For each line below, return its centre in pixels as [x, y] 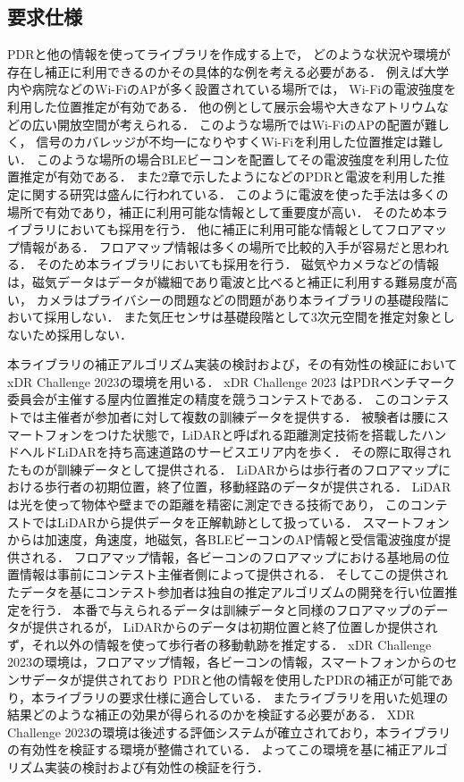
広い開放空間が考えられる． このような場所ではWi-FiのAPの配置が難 [234, 124]
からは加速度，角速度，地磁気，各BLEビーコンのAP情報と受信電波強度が [223, 539]
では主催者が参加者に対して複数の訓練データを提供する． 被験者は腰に [228, 417]
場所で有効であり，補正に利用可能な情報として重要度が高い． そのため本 [222, 211]
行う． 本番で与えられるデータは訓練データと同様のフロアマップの [228, 609]
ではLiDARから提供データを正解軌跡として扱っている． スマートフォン [240, 521]
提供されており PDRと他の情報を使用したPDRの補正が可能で [261, 679]
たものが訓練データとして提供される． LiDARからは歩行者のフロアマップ [223, 469]
